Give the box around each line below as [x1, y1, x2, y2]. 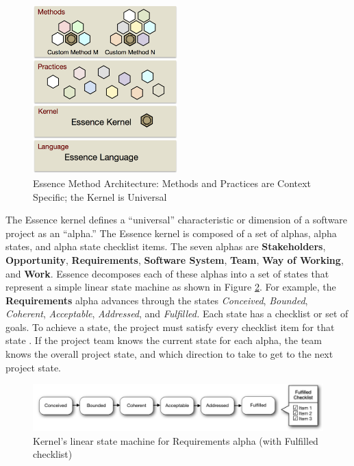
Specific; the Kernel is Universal [33, 189, 167, 204]
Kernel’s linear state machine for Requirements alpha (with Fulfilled [33, 433, 318, 447]
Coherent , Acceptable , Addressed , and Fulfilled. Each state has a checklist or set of [5, 306, 349, 321]
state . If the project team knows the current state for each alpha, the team [5, 333, 322, 347]
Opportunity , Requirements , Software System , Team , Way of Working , [5, 252, 344, 267]
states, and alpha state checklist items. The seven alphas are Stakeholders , [5, 239, 326, 254]
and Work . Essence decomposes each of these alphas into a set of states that [5, 266, 329, 280]
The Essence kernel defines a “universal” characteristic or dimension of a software [5, 212, 348, 227]
